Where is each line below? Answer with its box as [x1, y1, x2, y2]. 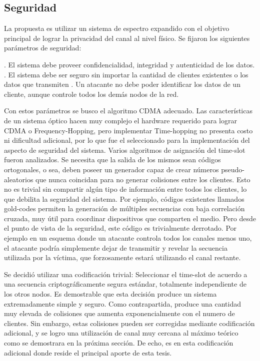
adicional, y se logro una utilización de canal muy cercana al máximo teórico [4, 328, 238, 338]
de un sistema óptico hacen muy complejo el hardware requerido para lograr [4, 115, 237, 125]
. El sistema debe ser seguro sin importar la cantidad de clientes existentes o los [4, 69, 248, 79]
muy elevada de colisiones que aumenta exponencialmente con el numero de [4, 308, 235, 319]
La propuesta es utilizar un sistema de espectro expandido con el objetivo [4, 23, 229, 33]
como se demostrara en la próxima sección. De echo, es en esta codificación [4, 338, 233, 348]
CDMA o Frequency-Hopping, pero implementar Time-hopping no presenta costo [4, 125, 253, 135]
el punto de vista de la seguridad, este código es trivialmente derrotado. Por [4, 223, 237, 233]
